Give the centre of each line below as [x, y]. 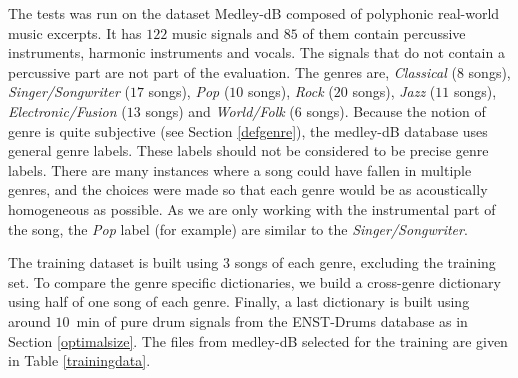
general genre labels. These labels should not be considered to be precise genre [248, 150]
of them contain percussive [384, 32]
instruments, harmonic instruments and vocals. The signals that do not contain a [256, 52]
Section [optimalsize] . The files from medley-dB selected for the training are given [258, 340]
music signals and [225, 32]
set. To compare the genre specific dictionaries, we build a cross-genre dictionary [254, 281]
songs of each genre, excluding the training [365, 262]
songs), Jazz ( [394, 91]
